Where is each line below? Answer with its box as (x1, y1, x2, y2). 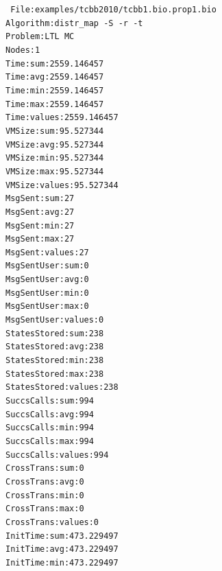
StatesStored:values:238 (5, 382, 119, 393)
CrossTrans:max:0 (5, 504, 84, 514)
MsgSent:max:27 (5, 234, 75, 244)
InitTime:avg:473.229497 (5, 544, 119, 555)
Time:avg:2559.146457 (5, 72, 104, 82)
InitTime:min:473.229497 (5, 557, 119, 568)
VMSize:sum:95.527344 (5, 126, 104, 136)
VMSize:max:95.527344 (5, 166, 104, 176)
